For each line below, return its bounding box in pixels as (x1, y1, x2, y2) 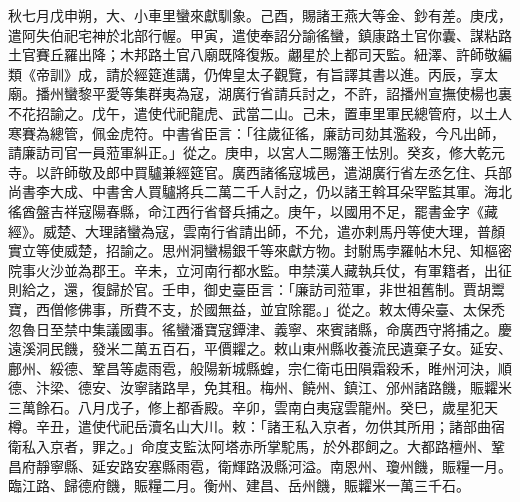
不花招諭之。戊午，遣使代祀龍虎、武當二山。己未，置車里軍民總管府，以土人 (8, 102, 512, 123)
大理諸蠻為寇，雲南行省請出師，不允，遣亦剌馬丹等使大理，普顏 (84, 220, 505, 241)
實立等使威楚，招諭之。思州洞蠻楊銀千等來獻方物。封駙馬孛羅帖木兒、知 (8, 240, 484, 261)
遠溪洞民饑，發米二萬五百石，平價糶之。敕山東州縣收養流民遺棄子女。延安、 (8, 338, 512, 359)
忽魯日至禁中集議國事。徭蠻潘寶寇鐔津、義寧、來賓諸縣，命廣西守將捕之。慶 (8, 318, 512, 339)
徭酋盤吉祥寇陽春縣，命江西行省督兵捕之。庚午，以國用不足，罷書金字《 (8, 200, 484, 221)
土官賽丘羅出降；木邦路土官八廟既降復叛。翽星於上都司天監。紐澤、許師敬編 (8, 44, 512, 65)
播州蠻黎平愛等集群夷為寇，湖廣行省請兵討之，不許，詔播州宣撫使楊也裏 (35, 83, 512, 104)
